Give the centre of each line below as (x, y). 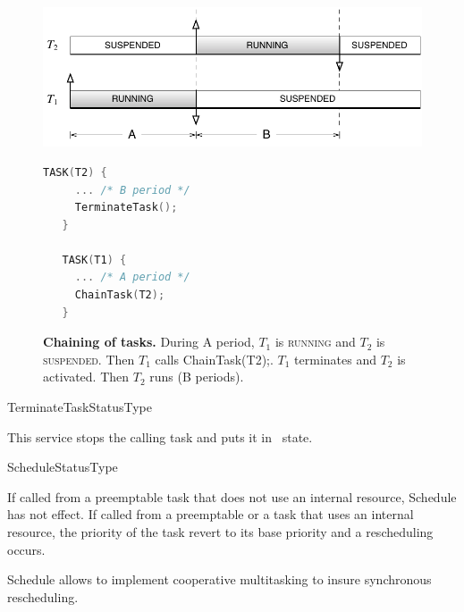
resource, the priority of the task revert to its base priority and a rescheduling (220, 532)
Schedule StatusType (63, 467)
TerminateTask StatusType (80, 407)
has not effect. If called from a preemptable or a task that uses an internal (211, 514)
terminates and (335, 359)
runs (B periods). (197, 377)
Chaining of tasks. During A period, (149, 342)
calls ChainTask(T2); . (214, 359)
